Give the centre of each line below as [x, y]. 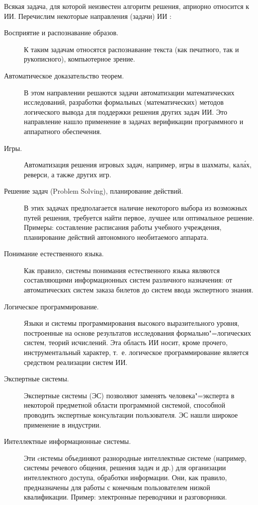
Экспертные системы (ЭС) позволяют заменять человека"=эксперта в [129, 395]
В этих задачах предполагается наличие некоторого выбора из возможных [136, 207]
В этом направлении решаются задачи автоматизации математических [129, 92]
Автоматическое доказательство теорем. [64, 75]
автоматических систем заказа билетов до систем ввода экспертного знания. [139, 290]
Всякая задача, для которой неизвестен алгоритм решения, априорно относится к [127, 6]
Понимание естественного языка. [54, 253]
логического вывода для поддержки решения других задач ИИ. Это [126, 111]
